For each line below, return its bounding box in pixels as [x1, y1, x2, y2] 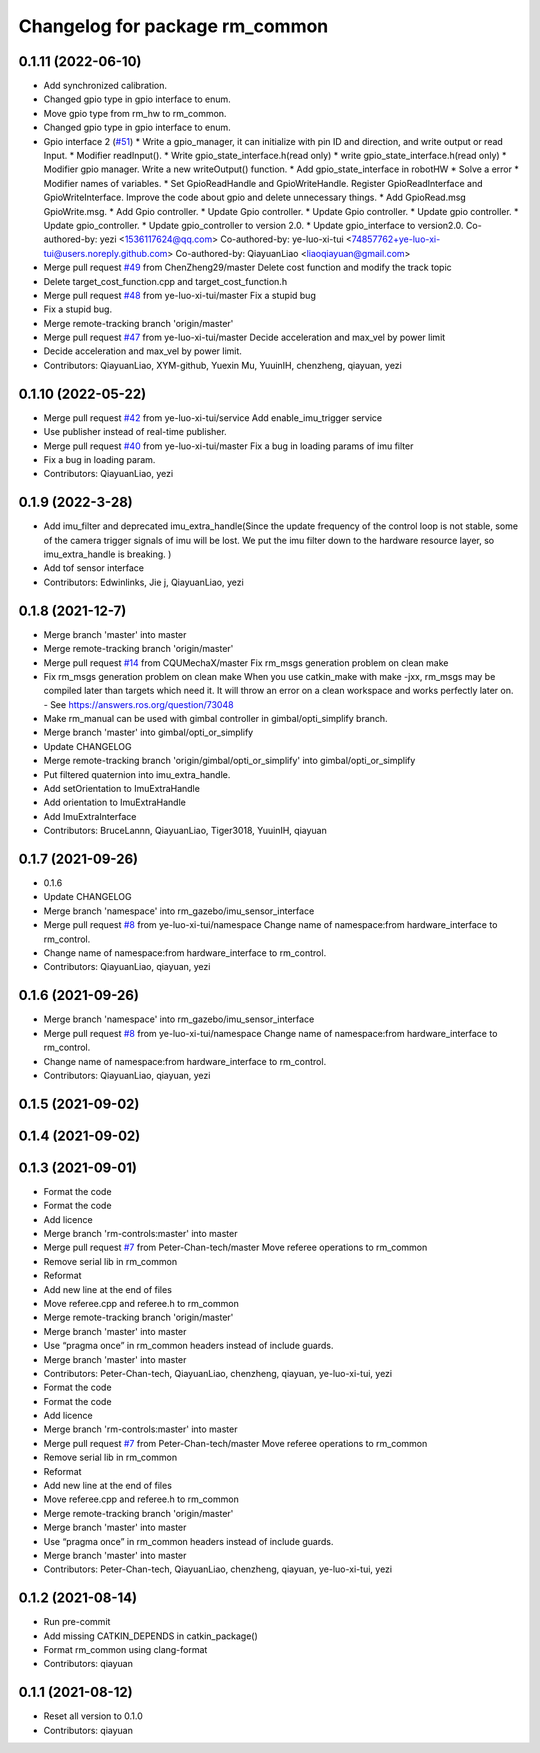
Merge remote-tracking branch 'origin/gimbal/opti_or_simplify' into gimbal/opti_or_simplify [43, 755, 416, 767]
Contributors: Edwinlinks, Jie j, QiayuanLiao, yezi [43, 576, 244, 588]
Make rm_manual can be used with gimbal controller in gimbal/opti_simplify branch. [43, 713, 389, 725]
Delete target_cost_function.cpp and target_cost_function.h [43, 275, 288, 287]
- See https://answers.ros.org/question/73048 [43, 698, 234, 710]
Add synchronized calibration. [43, 80, 167, 92]
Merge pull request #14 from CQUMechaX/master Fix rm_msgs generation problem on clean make [43, 656, 449, 669]
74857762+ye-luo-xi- [351, 233, 441, 245]
